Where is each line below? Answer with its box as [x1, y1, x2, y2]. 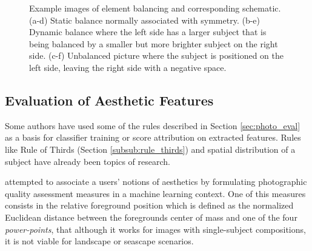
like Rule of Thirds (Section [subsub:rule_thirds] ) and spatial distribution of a [5, 142, 296, 155]
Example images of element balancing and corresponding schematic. [29, 2, 281, 14]
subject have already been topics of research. [5, 155, 170, 167]
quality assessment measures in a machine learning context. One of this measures [5, 187, 306, 199]
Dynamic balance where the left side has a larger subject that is [29, 25, 267, 38]
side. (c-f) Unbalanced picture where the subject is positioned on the [29, 49, 284, 62]
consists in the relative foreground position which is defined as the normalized [5, 199, 294, 212]
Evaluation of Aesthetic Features [5, 90, 214, 109]
